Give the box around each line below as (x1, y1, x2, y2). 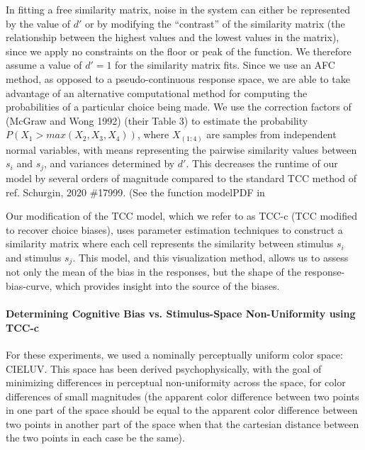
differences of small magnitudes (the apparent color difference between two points (6, 388, 359, 403)
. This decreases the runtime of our (186, 156, 338, 171)
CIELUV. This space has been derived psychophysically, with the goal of (6, 361, 322, 376)
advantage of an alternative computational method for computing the (6, 85, 308, 100)
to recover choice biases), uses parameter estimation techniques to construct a (6, 222, 343, 237)
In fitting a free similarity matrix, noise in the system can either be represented (6, 2, 350, 16)
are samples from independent (206, 127, 337, 142)
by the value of (6, 16, 70, 30)
